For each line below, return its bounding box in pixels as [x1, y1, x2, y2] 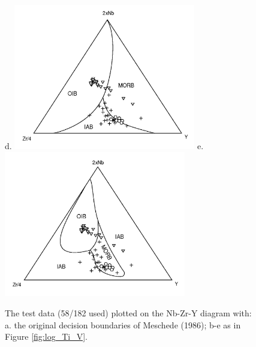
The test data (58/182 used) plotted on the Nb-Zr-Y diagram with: [5, 307, 252, 319]
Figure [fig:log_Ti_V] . [5, 330, 88, 343]
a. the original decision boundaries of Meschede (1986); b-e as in [5, 318, 241, 331]
